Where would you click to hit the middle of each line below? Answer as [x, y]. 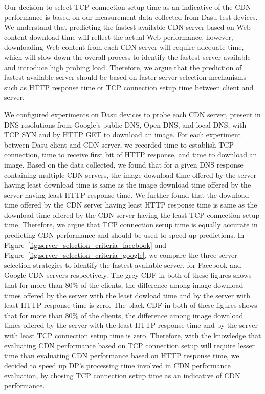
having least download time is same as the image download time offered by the [128, 185]
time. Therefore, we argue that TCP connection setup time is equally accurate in [131, 225]
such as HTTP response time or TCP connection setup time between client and [129, 87]
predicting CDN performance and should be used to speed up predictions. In [124, 235]
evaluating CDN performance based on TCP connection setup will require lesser [130, 345]
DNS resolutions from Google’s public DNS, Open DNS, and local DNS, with [125, 124]
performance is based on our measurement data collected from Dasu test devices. [131, 17]
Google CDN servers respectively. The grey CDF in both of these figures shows [128, 275]
